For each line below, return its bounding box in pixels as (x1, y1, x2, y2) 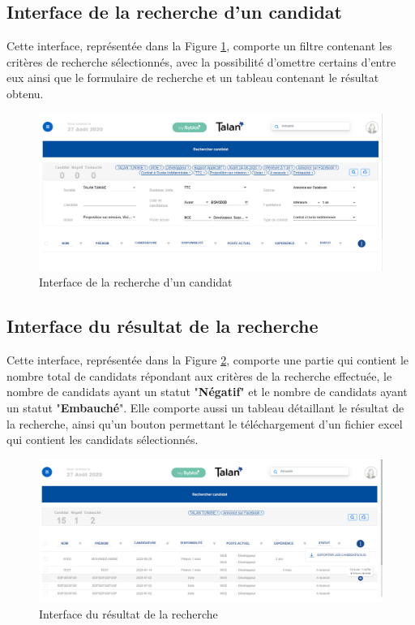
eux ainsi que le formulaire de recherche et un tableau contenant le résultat (6, 69, 379, 86)
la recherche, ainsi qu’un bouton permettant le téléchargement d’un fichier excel (6, 415, 403, 432)
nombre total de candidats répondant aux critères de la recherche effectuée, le (6, 367, 392, 384)
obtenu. (6, 84, 44, 101)
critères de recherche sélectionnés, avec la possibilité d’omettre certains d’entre (6, 53, 396, 70)
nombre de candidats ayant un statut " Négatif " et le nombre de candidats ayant (6, 383, 408, 400)
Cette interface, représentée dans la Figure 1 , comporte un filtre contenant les (6, 37, 392, 54)
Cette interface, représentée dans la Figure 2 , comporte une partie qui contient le (6, 351, 409, 369)
